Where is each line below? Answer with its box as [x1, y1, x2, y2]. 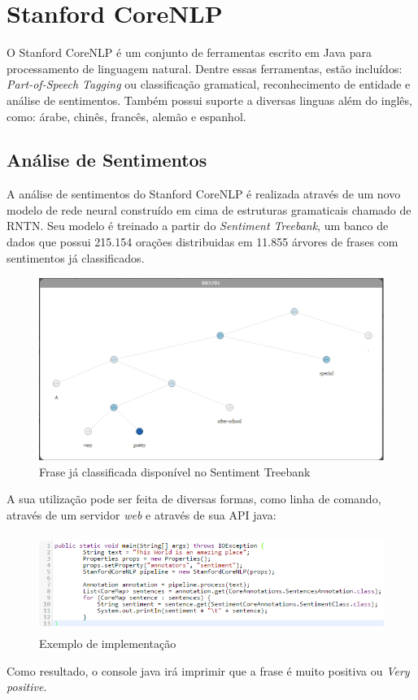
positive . [7, 678, 47, 695]
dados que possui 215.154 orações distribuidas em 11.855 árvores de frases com [7, 233, 398, 250]
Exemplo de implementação [39, 635, 176, 652]
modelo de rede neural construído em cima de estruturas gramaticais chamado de [7, 201, 411, 218]
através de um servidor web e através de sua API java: [7, 507, 276, 524]
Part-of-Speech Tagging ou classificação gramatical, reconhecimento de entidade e [7, 76, 411, 93]
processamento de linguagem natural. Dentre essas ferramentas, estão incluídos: [7, 59, 403, 76]
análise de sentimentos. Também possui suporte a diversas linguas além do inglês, [7, 91, 412, 108]
